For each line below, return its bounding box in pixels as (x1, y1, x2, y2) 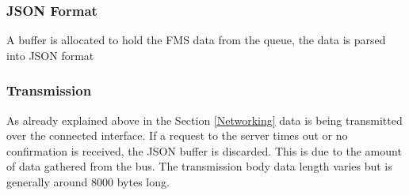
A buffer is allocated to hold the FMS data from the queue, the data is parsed (6, 32, 386, 48)
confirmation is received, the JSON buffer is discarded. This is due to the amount (6, 142, 402, 159)
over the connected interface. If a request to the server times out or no (6, 127, 348, 144)
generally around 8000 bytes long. (6, 174, 170, 189)
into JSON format (6, 47, 94, 63)
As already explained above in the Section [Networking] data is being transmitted (6, 111, 403, 128)
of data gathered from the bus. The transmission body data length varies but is (6, 158, 392, 174)
